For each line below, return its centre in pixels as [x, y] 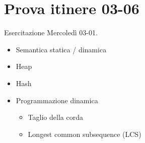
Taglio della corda [55, 117]
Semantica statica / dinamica [61, 49]
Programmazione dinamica [57, 100]
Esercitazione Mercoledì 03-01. [51, 32]
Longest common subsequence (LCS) [85, 134]
